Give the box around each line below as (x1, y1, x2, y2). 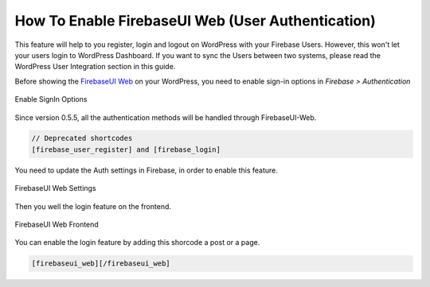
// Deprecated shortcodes (31, 134, 133, 143)
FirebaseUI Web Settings (14, 184, 96, 193)
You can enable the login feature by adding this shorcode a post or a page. (14, 238, 260, 247)
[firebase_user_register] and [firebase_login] (31, 145, 221, 154)
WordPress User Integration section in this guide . (14, 62, 176, 72)
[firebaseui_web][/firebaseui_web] (31, 259, 170, 268)
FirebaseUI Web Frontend (14, 219, 99, 230)
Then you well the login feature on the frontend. (14, 201, 171, 211)
